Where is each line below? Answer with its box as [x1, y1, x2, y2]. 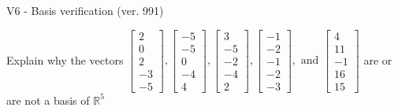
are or [363, 51, 392, 68]
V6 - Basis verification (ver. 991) [6, 2, 164, 18]
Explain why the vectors [6, 51, 124, 68]
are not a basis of [6, 91, 90, 108]
